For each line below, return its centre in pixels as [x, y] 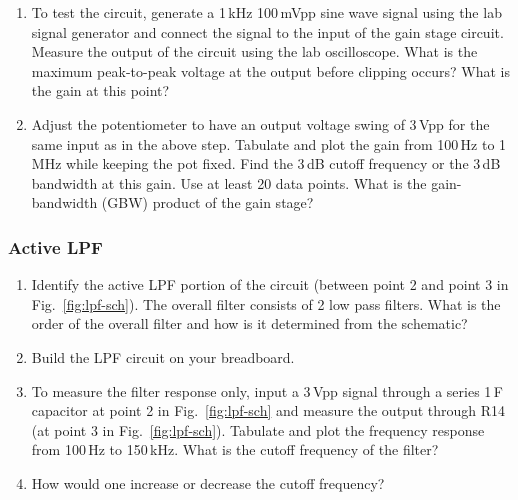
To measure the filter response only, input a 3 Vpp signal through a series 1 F [267, 390]
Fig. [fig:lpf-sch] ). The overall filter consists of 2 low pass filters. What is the [266, 303]
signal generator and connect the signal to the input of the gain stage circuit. [267, 31]
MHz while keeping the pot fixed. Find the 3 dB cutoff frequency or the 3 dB [266, 163]
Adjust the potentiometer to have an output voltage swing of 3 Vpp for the [260, 123]
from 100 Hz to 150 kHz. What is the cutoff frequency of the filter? [235, 449]
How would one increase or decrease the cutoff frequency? [208, 482]
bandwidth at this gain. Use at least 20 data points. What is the [229, 182]
